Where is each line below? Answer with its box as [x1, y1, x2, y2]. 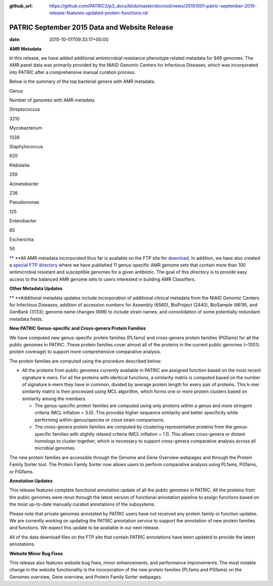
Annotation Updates [9, 478, 53, 484]
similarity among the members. [22, 395, 87, 401]
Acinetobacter [9, 181, 39, 187]
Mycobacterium [9, 125, 42, 131]
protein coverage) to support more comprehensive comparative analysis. [9, 349, 161, 355]
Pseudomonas [9, 199, 39, 205]
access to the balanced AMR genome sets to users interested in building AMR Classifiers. [9, 276, 196, 282]
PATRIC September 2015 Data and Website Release [9, 23, 173, 32]
